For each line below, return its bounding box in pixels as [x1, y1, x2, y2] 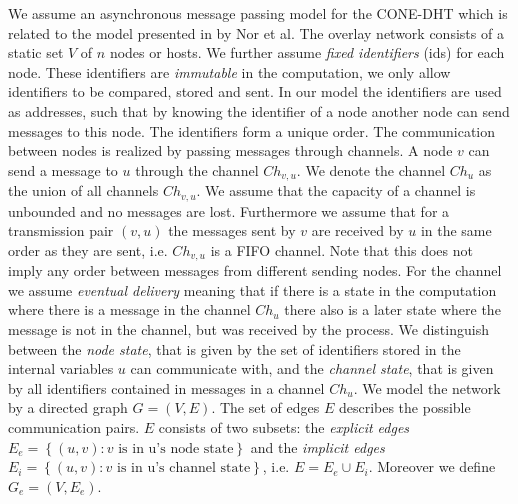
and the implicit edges [250, 436, 385, 457]
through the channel [135, 159, 259, 180]
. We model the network [353, 377, 501, 398]
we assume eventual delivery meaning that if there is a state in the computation [8, 279, 497, 300]
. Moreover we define [368, 456, 496, 477]
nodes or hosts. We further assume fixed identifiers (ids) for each [109, 42, 505, 63]
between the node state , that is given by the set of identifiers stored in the [8, 338, 461, 359]
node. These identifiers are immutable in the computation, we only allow [8, 61, 451, 82]
